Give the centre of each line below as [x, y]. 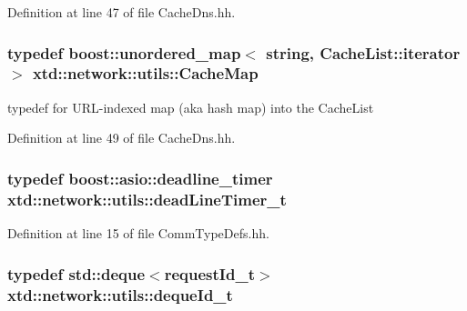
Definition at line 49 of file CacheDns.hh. [122, 138]
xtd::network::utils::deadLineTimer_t [147, 199]
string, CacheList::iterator [363, 52]
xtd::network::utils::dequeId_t [120, 294]
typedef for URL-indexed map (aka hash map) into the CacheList [191, 107]
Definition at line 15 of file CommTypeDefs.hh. [138, 233]
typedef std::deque [76, 273]
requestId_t [209, 273]
